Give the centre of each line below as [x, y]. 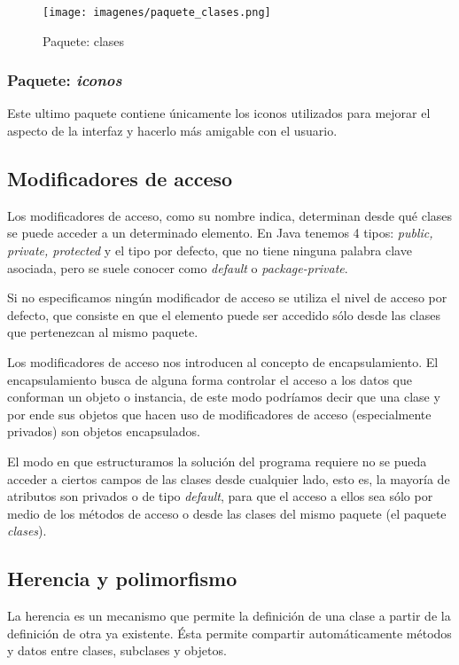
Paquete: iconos [65, 80]
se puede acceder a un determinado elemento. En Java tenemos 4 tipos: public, [220, 233]
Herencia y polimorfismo [122, 579]
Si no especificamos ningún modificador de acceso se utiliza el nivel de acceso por [227, 297]
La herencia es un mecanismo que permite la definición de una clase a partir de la [229, 616]
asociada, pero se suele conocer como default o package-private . [178, 267]
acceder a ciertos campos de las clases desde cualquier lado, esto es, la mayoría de [229, 478]
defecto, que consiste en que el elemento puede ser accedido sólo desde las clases [224, 314]
